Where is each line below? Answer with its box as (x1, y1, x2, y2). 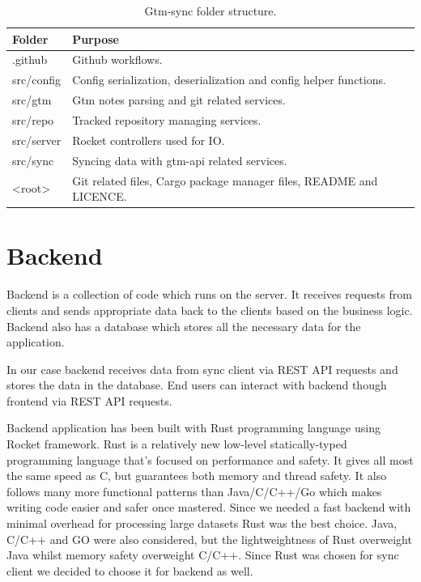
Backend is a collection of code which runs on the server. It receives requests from (6, 286, 412, 303)
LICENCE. (72, 188, 127, 205)
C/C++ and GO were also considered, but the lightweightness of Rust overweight (6, 530, 412, 547)
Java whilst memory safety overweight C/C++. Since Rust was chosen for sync (6, 546, 399, 563)
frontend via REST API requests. (6, 392, 172, 409)
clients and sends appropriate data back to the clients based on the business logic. (6, 301, 413, 318)
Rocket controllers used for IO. (72, 131, 225, 148)
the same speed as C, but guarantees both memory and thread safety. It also (6, 467, 387, 484)
